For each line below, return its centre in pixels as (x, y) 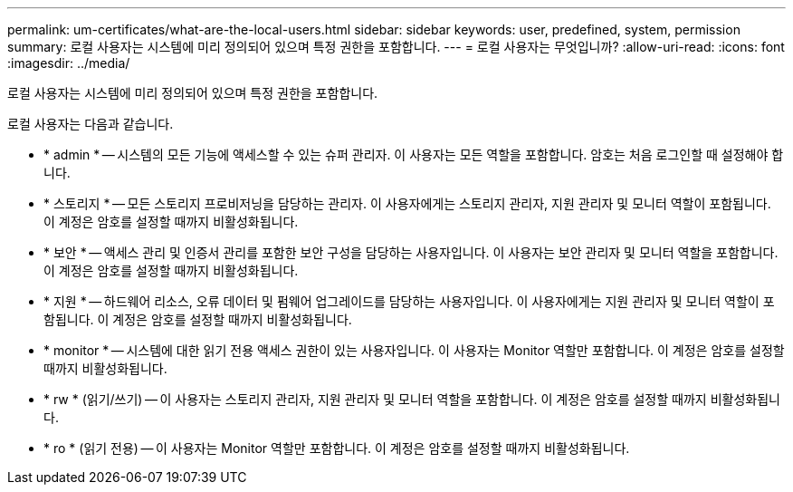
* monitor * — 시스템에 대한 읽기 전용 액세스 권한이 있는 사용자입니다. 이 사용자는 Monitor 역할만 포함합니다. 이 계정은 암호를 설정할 (414, 350)
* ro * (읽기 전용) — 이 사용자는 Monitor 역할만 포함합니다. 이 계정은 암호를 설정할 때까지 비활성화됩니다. (337, 448)
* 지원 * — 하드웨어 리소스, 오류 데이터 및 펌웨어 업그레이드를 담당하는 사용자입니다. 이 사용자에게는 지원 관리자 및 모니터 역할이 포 (409, 301)
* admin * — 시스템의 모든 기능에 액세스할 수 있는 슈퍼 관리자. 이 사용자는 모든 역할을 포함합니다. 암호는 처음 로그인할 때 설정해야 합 (414, 154)
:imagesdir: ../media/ (69, 63)
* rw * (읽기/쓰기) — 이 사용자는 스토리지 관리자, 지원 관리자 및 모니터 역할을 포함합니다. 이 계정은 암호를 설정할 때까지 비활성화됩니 (412, 399)
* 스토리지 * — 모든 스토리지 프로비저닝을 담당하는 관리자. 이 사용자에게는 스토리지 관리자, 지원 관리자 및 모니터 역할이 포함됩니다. (407, 203)
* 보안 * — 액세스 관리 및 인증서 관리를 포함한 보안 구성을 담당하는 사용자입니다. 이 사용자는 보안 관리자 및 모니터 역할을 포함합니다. (411, 252)
